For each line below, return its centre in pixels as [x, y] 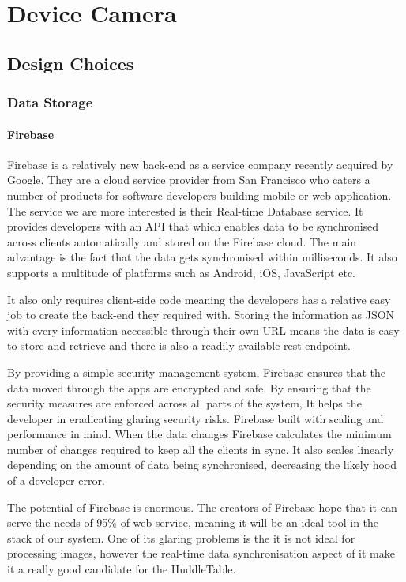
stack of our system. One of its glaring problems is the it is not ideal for [181, 537]
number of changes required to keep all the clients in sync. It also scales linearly [201, 449]
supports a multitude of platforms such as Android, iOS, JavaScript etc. [181, 272]
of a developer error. [56, 481]
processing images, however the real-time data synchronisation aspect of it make [201, 553]
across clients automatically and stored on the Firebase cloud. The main [182, 241]
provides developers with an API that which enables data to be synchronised [193, 226]
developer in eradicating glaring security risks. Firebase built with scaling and [195, 418]
